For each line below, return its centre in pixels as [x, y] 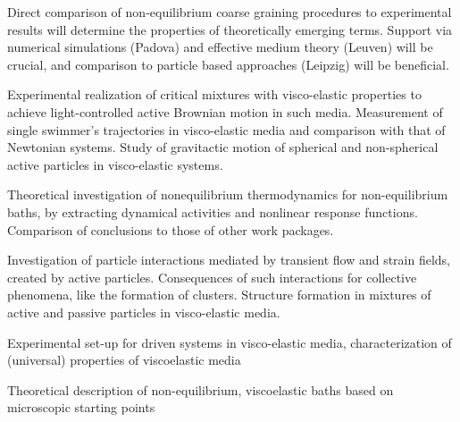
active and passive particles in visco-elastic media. [144, 312]
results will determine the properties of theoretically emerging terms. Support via [230, 29]
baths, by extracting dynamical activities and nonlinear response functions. [213, 211]
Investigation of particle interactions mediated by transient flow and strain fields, [229, 260]
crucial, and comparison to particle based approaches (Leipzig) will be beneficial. [228, 64]
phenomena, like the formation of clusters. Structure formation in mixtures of [219, 295]
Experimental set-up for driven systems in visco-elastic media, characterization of [230, 342]
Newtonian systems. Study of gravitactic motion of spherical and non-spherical [223, 147]
